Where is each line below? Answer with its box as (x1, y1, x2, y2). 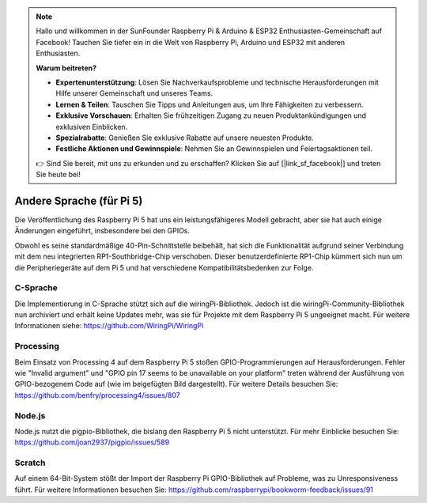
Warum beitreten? (36, 63, 97, 73)
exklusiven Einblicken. (55, 122, 128, 131)
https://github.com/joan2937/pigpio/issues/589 (14, 437, 170, 447)
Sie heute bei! (36, 170, 81, 180)
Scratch (14, 457, 46, 468)
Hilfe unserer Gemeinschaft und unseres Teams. (55, 89, 213, 98)
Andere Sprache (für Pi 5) (14, 194, 143, 207)
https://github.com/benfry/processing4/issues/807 (14, 390, 181, 399)
